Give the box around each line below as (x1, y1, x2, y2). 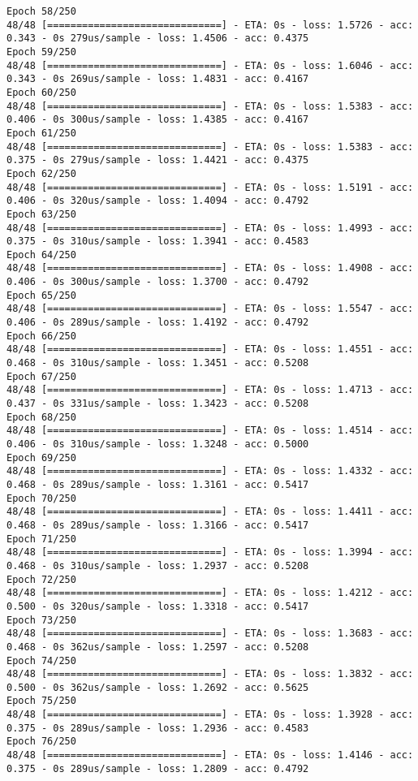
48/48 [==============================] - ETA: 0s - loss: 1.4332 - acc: (6, 465, 414, 477)
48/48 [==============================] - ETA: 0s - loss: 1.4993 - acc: (6, 222, 414, 234)
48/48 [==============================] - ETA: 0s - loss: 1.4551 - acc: (6, 343, 414, 356)
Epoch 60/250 (6, 86, 76, 98)
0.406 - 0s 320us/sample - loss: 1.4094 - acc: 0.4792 (6, 195, 309, 207)
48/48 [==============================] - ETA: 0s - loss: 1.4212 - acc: (6, 587, 414, 599)
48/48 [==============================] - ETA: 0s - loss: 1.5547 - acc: (6, 303, 414, 315)
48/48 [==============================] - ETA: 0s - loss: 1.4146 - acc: (6, 749, 414, 762)
